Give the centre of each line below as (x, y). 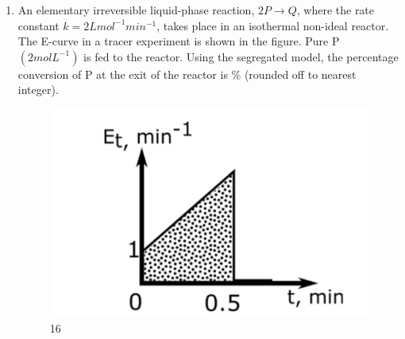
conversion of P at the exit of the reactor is (123, 74)
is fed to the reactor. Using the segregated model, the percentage (241, 56)
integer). (38, 90)
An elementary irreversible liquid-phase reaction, (136, 10)
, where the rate (336, 10)
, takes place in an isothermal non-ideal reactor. (273, 25)
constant (39, 25)
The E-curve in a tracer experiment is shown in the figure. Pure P (179, 41)
